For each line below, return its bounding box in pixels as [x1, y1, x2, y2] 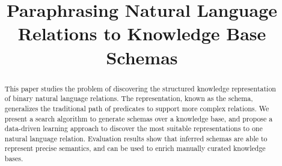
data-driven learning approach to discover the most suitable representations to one [4, 123, 263, 134]
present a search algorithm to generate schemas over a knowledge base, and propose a [4, 113, 273, 123]
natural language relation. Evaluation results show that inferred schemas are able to [4, 133, 268, 143]
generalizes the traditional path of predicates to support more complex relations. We [4, 103, 269, 113]
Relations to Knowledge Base [17, 21, 266, 46]
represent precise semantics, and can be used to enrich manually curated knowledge [4, 143, 266, 153]
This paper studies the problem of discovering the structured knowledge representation [4, 83, 276, 93]
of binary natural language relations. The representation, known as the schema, [4, 93, 253, 103]
